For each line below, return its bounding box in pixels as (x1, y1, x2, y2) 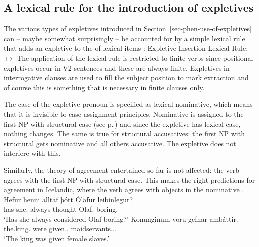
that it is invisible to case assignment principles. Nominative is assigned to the (4, 108, 244, 119)
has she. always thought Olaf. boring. (4, 204, 118, 214)
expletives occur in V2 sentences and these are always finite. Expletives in (4, 62, 230, 73)
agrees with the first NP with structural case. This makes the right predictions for (4, 174, 255, 185)
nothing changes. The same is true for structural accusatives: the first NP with (4, 128, 245, 139)
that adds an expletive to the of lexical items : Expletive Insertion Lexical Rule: (4, 43, 248, 53)
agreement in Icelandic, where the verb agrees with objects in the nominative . (4, 184, 244, 195)
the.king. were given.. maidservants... (4, 223, 117, 234)
